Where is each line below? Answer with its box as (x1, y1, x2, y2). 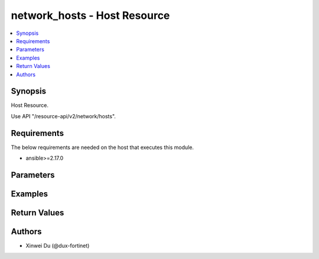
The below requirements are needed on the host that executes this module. (11, 144, 194, 151)
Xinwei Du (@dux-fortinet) (25, 242, 90, 250)
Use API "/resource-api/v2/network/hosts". (11, 112, 116, 119)
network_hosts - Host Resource (11, 9, 170, 22)
